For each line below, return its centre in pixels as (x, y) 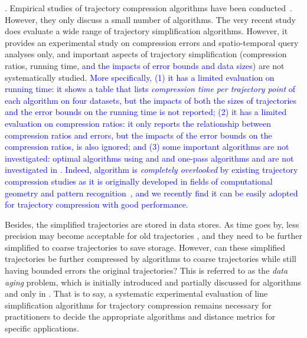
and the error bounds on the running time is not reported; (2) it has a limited (146, 112)
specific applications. (42, 328)
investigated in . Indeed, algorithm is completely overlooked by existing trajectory (151, 170)
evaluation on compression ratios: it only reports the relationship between (138, 123)
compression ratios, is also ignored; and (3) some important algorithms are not (147, 147)
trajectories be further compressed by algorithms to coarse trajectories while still (151, 259)
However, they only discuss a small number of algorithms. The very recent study (150, 19)
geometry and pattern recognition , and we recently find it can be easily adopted (151, 193)
